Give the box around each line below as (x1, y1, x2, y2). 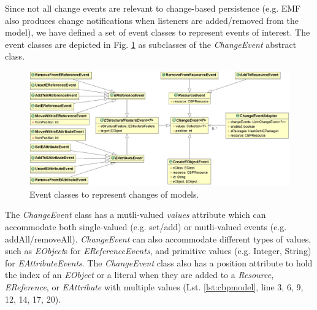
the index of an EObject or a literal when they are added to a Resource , (5, 268, 274, 281)
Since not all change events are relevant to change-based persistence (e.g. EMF (5, 2, 301, 14)
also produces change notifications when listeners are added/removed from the (5, 14, 299, 26)
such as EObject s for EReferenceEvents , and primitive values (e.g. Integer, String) (5, 244, 311, 257)
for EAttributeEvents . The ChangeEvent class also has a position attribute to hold (5, 256, 313, 269)
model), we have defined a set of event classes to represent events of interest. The (5, 26, 310, 39)
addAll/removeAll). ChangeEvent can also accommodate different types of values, (5, 232, 311, 245)
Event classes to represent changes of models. (29, 187, 199, 200)
